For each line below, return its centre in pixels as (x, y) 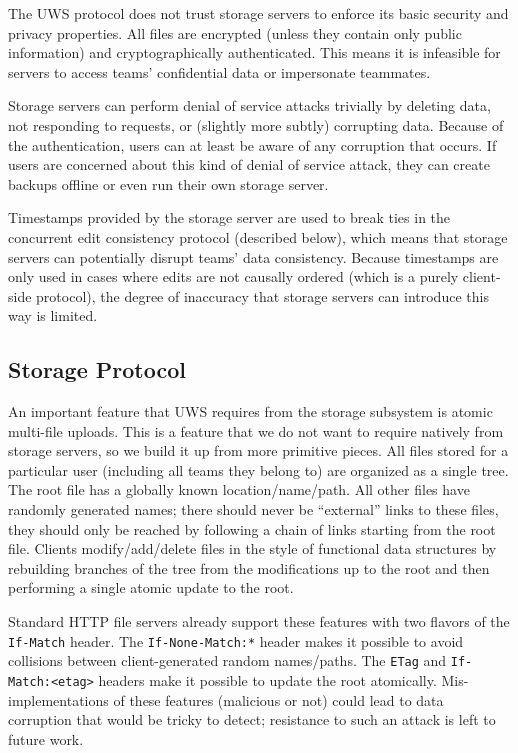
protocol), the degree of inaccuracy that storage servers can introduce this (262, 295)
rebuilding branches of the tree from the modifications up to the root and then (249, 567)
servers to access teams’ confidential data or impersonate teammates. (219, 71)
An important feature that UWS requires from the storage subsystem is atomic (250, 411)
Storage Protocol (97, 369)
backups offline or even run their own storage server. (168, 183)
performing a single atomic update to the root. (151, 587)
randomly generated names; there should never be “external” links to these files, (253, 509)
